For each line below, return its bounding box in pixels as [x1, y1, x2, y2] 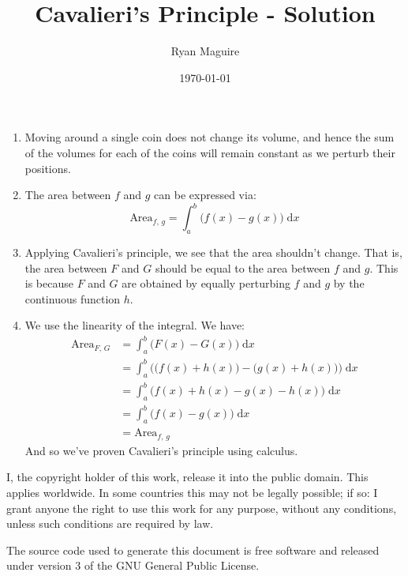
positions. [24, 160, 71, 176]
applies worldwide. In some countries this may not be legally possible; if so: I [6, 484, 378, 500]
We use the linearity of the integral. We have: [24, 317, 245, 333]
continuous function [24, 290, 121, 307]
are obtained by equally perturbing [122, 275, 290, 292]
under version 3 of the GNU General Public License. [6, 557, 260, 574]
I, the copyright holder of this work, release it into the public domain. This [6, 469, 369, 485]
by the [333, 275, 365, 292]
